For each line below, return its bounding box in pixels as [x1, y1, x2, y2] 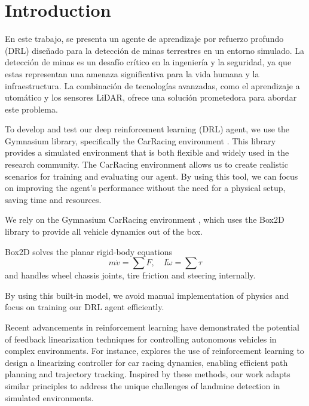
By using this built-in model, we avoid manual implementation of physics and [5, 289, 289, 301]
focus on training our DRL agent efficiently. [5, 301, 164, 313]
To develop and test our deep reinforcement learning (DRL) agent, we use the [5, 123, 290, 135]
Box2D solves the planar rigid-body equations [5, 245, 172, 257]
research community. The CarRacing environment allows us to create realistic [5, 158, 288, 171]
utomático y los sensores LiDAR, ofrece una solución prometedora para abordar [5, 91, 297, 104]
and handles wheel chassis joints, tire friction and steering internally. [5, 269, 256, 281]
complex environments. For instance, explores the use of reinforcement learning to [5, 344, 304, 357]
